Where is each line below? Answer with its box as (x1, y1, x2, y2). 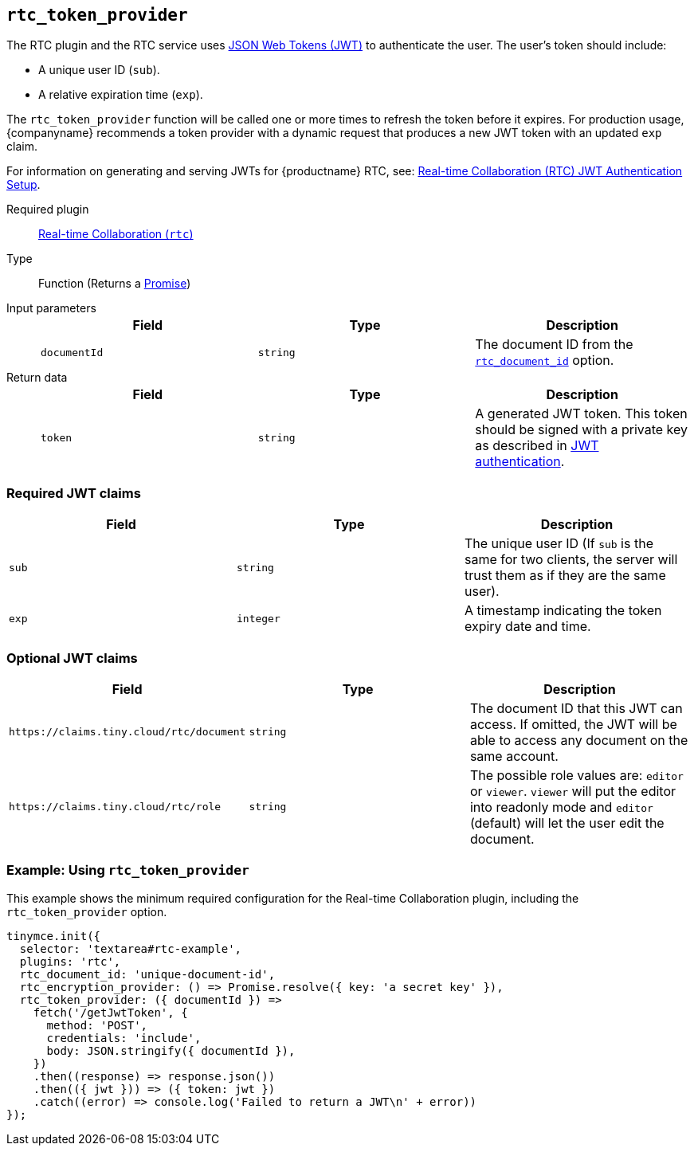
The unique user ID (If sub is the (464, 535, 653, 552)
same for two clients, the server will (464, 551, 678, 568)
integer (236, 612, 280, 625)
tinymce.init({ (6, 929, 101, 942)
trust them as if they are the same (464, 567, 666, 584)
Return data (6, 370, 68, 385)
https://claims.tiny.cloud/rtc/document (9, 726, 246, 739)
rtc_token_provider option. (6, 904, 167, 919)
